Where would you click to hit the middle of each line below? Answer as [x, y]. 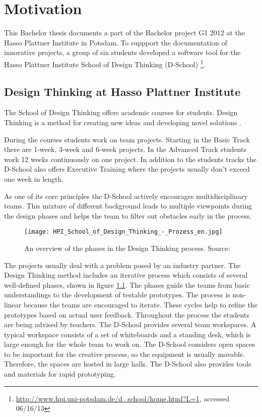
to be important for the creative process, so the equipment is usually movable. [125, 354]
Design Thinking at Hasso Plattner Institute [122, 91]
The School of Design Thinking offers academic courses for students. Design [121, 112]
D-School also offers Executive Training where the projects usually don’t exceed [127, 169]
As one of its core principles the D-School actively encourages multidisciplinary [126, 196]
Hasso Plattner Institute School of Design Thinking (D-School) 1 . [105, 63]
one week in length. [34, 178]
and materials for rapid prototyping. [60, 374]
